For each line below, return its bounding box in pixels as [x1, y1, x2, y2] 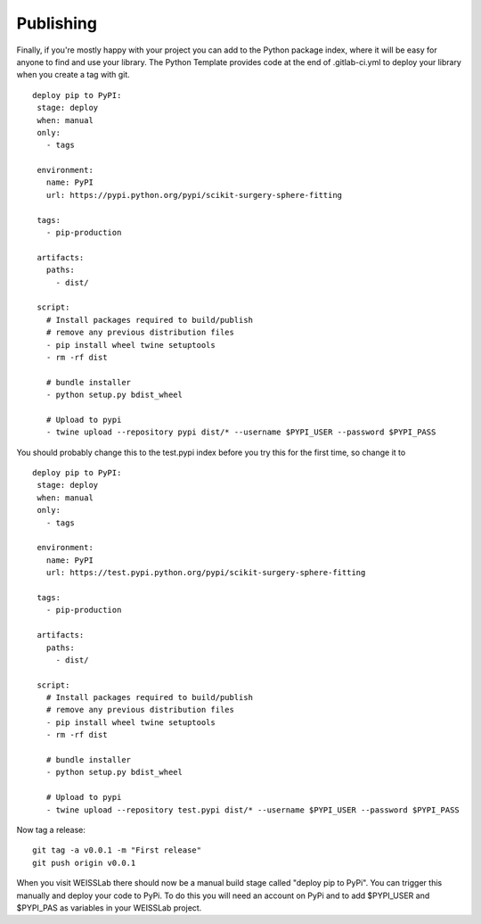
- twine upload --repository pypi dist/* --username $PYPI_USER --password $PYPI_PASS [45, 427, 436, 437]
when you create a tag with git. [16, 70, 131, 80]
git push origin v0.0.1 [32, 857, 136, 868]
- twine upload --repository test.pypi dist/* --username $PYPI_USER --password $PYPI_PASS [45, 804, 461, 815]
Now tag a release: [16, 824, 86, 835]
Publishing [16, 13, 98, 33]
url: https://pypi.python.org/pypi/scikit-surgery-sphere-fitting [45, 190, 343, 200]
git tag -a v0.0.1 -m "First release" [32, 846, 202, 855]
